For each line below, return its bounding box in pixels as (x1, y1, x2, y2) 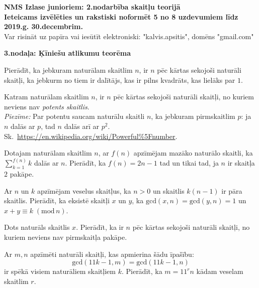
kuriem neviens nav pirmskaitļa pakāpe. (4, 231, 127, 242)
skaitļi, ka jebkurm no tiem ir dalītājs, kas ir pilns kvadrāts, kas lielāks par (4, 74, 235, 85)
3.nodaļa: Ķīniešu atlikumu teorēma (4, 48, 131, 58)
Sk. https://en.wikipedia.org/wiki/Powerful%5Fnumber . (4, 130, 178, 141)
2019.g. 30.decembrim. (4, 21, 83, 32)
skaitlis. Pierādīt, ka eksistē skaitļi (4, 195, 110, 206)
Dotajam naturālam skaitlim (4, 148, 92, 158)
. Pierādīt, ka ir (76, 222, 124, 232)
